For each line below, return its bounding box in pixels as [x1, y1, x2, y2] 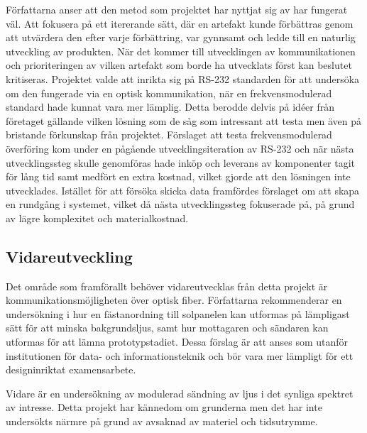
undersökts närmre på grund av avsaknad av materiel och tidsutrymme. [6, 414, 318, 429]
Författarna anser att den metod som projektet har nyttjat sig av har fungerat [6, 2, 348, 16]
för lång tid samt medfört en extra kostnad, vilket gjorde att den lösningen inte [6, 169, 351, 184]
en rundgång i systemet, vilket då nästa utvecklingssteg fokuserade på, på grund [6, 197, 355, 212]
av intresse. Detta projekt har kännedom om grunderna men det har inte [6, 400, 322, 415]
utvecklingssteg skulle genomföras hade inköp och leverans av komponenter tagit [6, 155, 356, 170]
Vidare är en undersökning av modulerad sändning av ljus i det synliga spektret [6, 385, 354, 400]
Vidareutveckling [6, 245, 133, 267]
